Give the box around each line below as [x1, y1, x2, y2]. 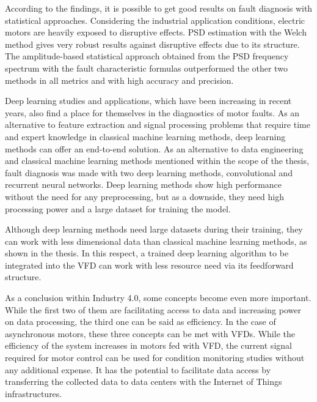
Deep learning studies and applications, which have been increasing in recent [5, 94, 292, 107]
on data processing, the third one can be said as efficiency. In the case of [5, 315, 276, 328]
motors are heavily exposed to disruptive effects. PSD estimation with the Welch [5, 26, 307, 39]
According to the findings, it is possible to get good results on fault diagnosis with [5, 2, 313, 14]
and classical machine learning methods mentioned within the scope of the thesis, [5, 154, 309, 167]
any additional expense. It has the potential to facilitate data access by [5, 363, 271, 376]
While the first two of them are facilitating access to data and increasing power [5, 303, 301, 316]
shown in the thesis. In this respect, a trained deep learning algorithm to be [5, 247, 289, 259]
